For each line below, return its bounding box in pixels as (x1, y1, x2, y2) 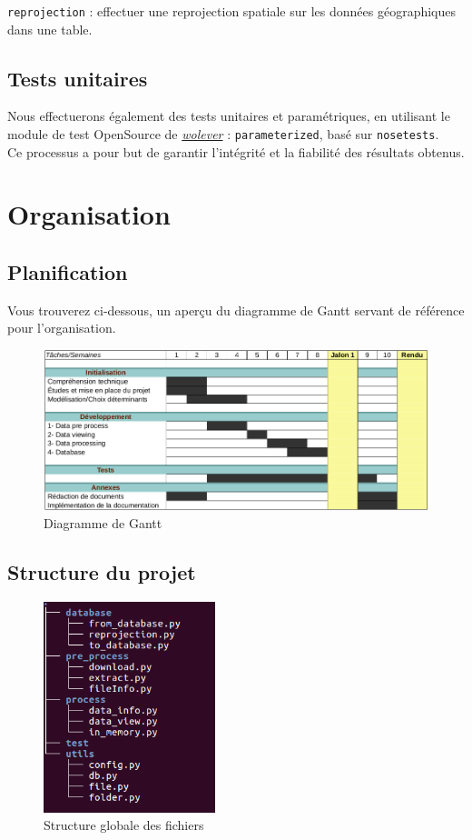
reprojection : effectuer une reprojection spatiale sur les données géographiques (7, 2, 457, 20)
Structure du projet (7, 558, 196, 586)
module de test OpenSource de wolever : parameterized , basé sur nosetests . (7, 125, 439, 144)
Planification (7, 258, 128, 286)
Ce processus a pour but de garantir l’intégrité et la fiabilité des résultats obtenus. (7, 142, 465, 161)
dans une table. (7, 19, 93, 38)
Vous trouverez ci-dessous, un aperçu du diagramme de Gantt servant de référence (7, 300, 465, 319)
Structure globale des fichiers (44, 815, 204, 835)
